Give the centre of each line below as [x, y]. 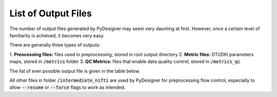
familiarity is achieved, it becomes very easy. [57, 35]
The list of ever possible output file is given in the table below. [75, 71]
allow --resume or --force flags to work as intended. [67, 87]
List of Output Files [51, 13]
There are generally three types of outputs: [55, 45]
